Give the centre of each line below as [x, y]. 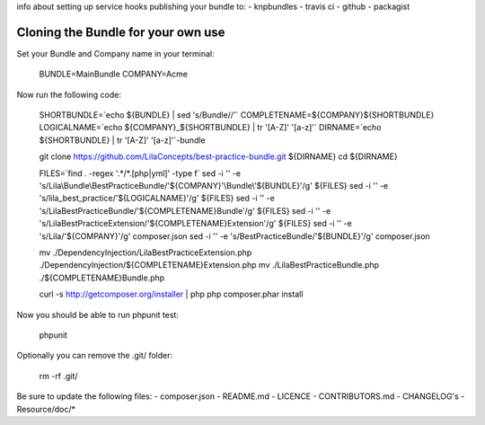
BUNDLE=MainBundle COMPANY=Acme [114, 74]
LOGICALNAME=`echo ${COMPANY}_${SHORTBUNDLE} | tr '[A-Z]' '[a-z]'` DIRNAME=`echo [210, 128]
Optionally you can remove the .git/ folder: [95, 356]
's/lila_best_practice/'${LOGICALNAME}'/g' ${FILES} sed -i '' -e [157, 199]
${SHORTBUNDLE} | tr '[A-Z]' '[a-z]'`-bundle [122, 140]
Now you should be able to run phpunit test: [98, 314]
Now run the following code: [69, 94]
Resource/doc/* [46, 409]
